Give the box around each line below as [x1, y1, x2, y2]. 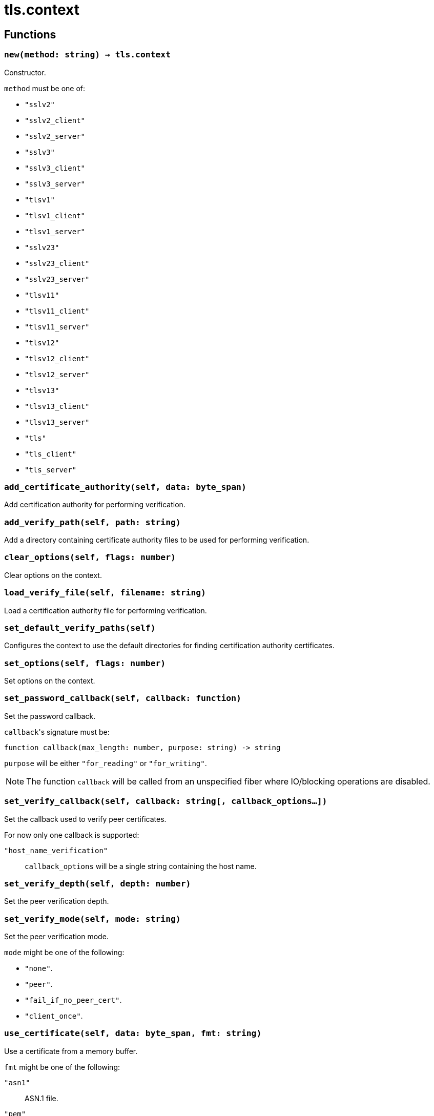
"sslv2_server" [25, 132, 86, 140]
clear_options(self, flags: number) [4, 552, 176, 563]
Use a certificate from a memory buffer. [4, 1046, 138, 1056]
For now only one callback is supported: [4, 830, 139, 839]
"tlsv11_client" [25, 306, 90, 315]
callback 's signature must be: [4, 727, 110, 736]
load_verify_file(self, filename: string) [4, 588, 206, 598]
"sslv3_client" [25, 163, 86, 172]
